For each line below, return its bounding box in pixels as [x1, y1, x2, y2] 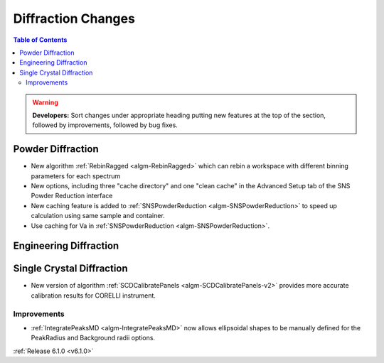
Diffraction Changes [13, 11, 135, 26]
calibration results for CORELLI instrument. [31, 291, 156, 300]
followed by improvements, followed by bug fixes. [32, 121, 178, 129]
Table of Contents [13, 36, 68, 44]
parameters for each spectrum [31, 171, 121, 180]
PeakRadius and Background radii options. [31, 334, 156, 342]
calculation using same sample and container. [31, 212, 165, 220]
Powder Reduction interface [31, 192, 113, 200]
